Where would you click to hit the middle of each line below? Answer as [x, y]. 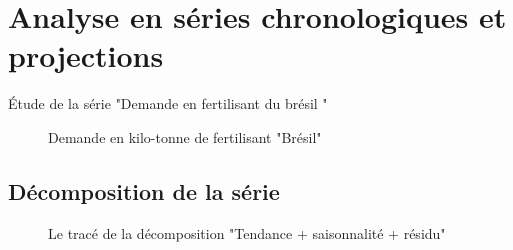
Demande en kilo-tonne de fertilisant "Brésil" [185, 136]
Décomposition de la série [144, 190]
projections [86, 55]
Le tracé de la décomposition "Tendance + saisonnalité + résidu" [247, 232]
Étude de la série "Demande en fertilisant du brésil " [168, 103]
